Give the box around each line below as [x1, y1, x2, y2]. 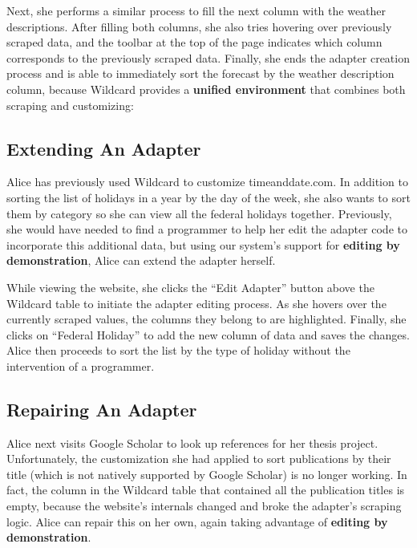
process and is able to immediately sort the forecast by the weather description [6, 65, 395, 82]
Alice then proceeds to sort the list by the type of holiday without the [6, 342, 350, 359]
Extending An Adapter [6, 136, 201, 160]
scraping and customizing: [6, 96, 134, 113]
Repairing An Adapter [6, 396, 197, 421]
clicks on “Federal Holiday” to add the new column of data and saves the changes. [6, 326, 410, 343]
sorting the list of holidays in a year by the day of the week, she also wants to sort [6, 189, 411, 205]
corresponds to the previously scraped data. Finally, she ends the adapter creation [6, 49, 410, 66]
